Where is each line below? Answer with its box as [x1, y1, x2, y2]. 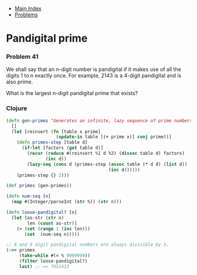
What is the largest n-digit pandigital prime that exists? [6, 90, 138, 97]
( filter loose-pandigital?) [19, 258, 88, 264]
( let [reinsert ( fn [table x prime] [11, 128, 101, 134]
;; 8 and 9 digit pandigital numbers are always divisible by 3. [6, 242, 169, 248]
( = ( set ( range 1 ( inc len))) [16, 226, 91, 232]
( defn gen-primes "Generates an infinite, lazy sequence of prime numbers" [6, 117, 195, 124]
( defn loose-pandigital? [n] [6, 209, 77, 216]
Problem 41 [6, 53, 39, 61]
